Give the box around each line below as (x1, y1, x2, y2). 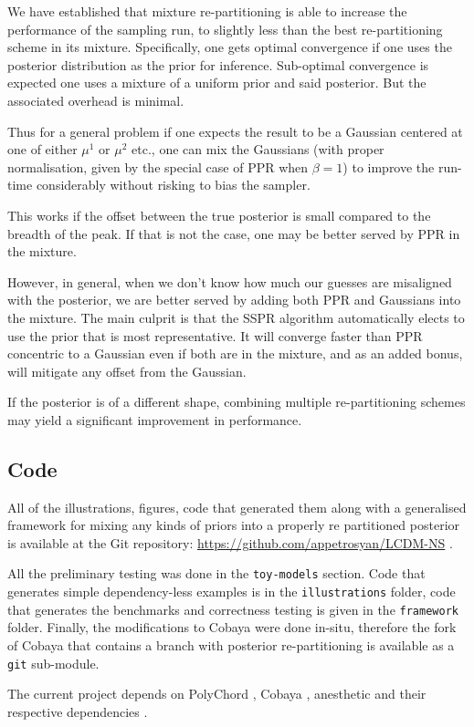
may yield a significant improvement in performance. (7, 410, 302, 429)
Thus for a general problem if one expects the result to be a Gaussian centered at (7, 121, 463, 140)
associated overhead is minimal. (7, 90, 184, 109)
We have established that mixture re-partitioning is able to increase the (7, 2, 407, 20)
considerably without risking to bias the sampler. (36, 175, 311, 194)
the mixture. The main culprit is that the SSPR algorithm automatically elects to (7, 307, 465, 327)
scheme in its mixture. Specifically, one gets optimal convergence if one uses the (7, 37, 452, 57)
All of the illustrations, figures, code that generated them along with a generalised (7, 497, 467, 516)
